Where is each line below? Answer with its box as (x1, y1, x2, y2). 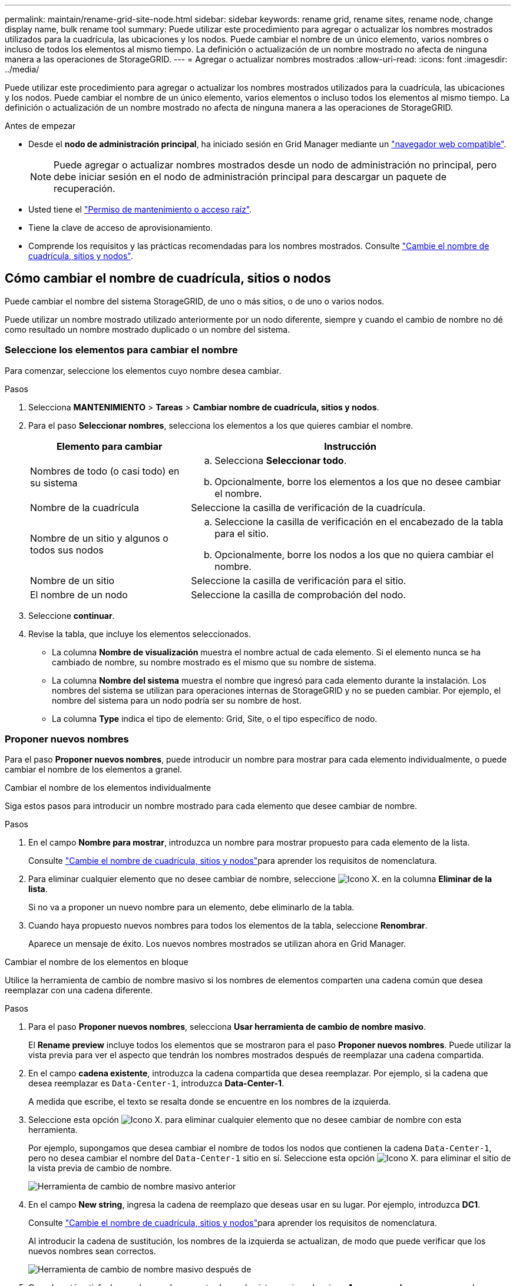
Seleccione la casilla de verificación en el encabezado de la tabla (214, 515, 504, 528)
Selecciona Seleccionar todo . (214, 454, 347, 466)
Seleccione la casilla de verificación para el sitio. (191, 574, 406, 586)
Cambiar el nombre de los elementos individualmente (5, 783, 211, 793)
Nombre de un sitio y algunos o (30, 532, 168, 544)
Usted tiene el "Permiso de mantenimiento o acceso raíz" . (28, 204, 252, 214)
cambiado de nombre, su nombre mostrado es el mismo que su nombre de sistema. (52, 657, 376, 667)
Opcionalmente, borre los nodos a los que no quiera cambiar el (214, 548, 494, 561)
